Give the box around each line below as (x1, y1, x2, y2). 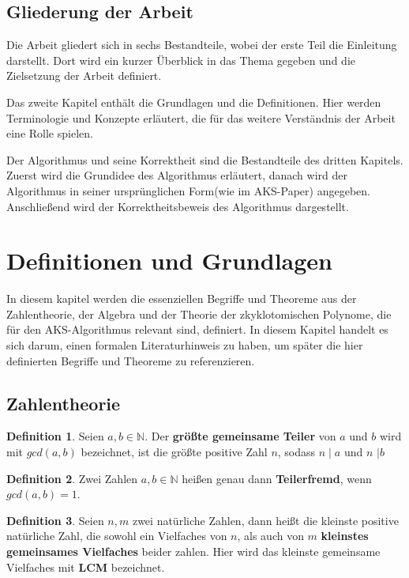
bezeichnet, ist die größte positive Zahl (81, 444, 268, 460)
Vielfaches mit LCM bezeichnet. (6, 558, 165, 575)
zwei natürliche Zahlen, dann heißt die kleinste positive (132, 512, 399, 528)
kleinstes (321, 527, 369, 544)
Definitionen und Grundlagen (6, 244, 332, 277)
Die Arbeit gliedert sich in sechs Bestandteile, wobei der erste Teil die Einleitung (6, 36, 397, 53)
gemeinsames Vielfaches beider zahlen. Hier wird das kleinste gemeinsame (6, 543, 381, 559)
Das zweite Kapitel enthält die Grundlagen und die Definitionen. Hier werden (6, 93, 381, 110)
